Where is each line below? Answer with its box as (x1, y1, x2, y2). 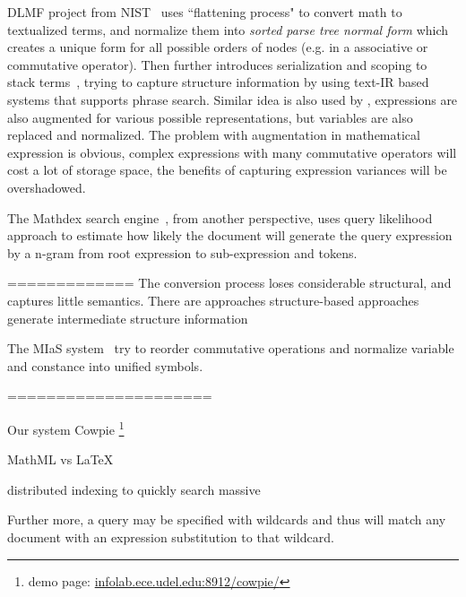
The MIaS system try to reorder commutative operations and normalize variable (7, 339, 454, 358)
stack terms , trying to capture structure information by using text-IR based (7, 73, 429, 91)
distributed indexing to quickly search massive (7, 480, 261, 498)
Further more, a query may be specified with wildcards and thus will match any (7, 510, 446, 529)
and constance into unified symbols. (7, 356, 203, 375)
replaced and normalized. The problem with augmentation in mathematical (7, 125, 420, 144)
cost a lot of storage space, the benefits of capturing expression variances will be (7, 160, 447, 179)
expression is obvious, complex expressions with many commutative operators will (7, 143, 457, 161)
